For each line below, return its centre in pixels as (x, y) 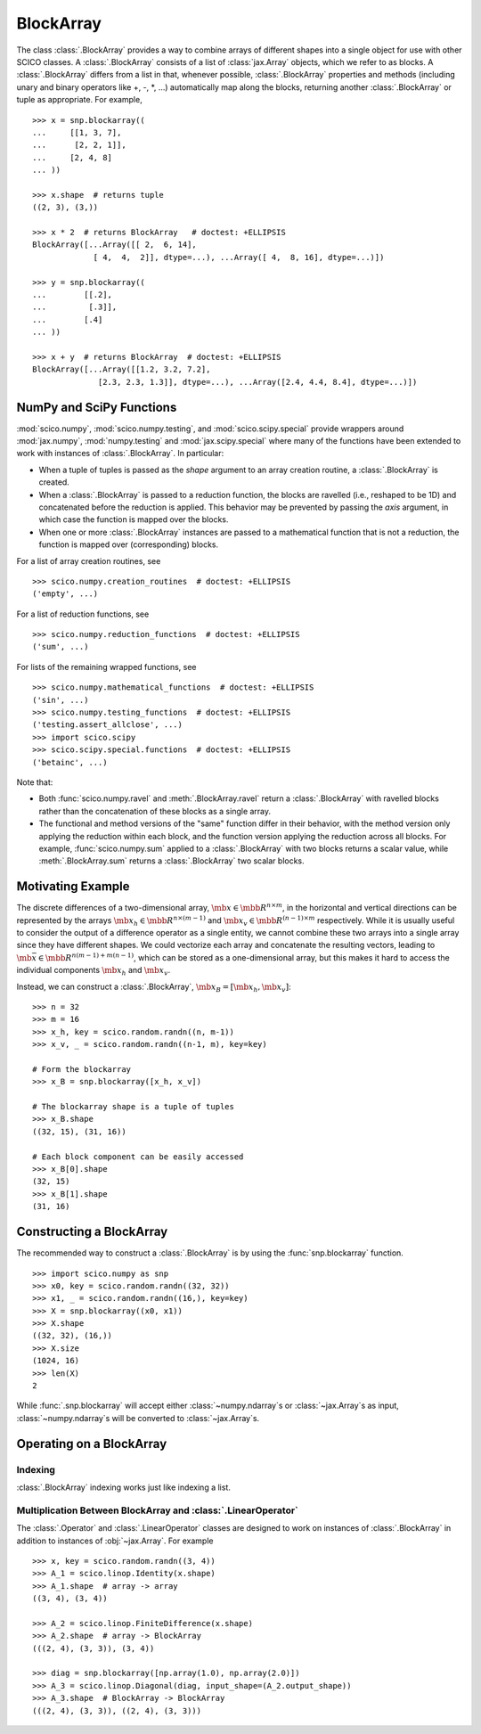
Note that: (35, 782)
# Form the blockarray (82, 1069)
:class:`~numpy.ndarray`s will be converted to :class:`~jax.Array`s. (138, 1418)
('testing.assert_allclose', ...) (107, 725)
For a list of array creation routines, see (89, 560)
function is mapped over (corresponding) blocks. (129, 544)
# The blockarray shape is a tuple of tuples (134, 1107)
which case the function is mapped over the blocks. (134, 519)
